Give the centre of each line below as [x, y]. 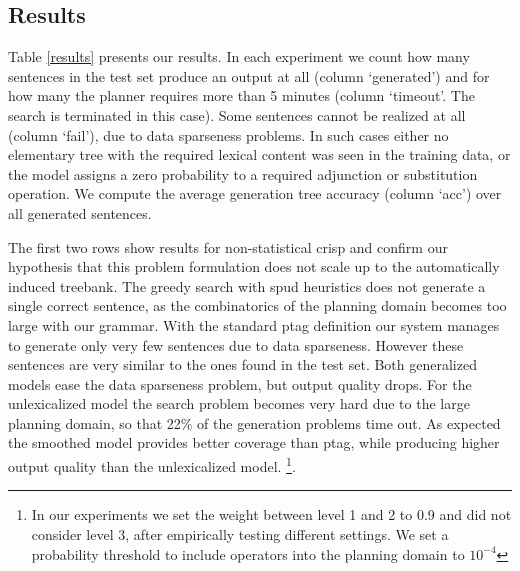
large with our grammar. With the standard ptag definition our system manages [254, 324]
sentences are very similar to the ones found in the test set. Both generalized [242, 364]
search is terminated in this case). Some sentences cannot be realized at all [237, 114]
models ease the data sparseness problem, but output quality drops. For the [240, 383]
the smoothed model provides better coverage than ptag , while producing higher [254, 442]
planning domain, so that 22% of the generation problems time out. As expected [254, 422]
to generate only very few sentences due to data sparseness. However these [236, 344]
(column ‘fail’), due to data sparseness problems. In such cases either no [228, 134]
